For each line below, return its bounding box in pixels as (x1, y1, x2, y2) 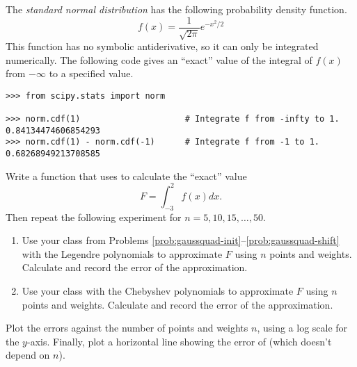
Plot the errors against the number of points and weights (6, 320, 248, 335)
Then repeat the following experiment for (6, 209, 182, 224)
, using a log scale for (257, 320, 348, 335)
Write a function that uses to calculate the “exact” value (6, 168, 247, 183)
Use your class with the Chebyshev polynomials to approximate (22, 284, 294, 298)
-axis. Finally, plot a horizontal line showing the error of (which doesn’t (26, 334, 332, 348)
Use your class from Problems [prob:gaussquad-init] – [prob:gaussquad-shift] (22, 233, 340, 247)
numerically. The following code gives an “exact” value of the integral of (6, 52, 312, 67)
